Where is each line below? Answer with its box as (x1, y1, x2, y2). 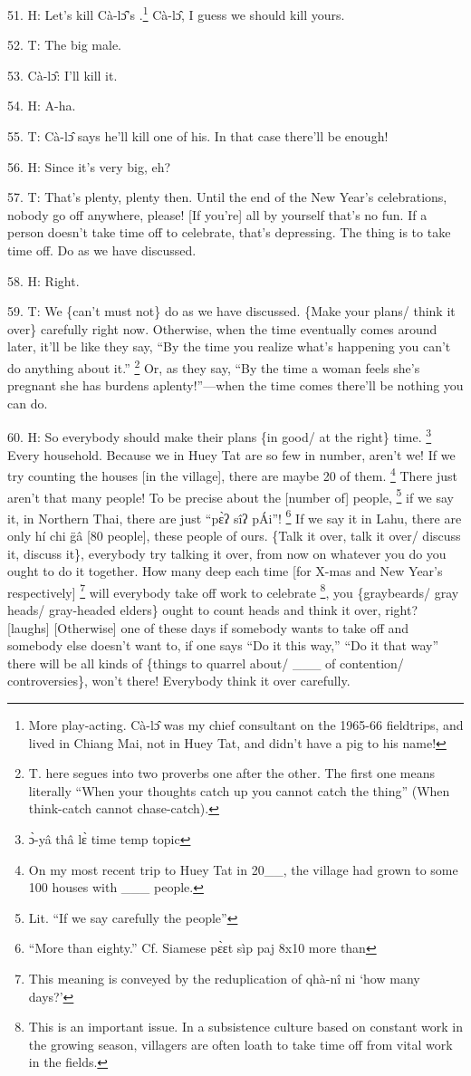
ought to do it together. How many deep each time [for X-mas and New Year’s (7, 562, 443, 581)
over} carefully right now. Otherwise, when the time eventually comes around (7, 319, 437, 338)
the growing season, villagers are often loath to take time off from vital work (28, 1034, 453, 1053)
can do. (7, 393, 48, 412)
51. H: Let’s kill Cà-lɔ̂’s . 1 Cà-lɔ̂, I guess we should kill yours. (7, 3, 345, 24)
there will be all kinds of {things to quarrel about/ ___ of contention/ (7, 653, 404, 672)
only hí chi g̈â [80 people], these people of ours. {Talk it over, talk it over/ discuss (7, 526, 461, 544)
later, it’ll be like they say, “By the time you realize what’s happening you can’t (7, 337, 451, 356)
